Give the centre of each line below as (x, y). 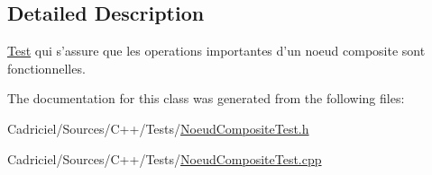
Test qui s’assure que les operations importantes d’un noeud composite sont (216, 51)
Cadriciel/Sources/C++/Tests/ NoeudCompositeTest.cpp (165, 158)
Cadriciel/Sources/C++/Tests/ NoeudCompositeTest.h (158, 128)
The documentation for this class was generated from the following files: (206, 98)
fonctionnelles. (46, 68)
